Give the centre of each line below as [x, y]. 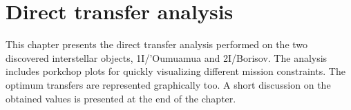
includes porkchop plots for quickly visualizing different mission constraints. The [175, 71]
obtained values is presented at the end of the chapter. [121, 98]
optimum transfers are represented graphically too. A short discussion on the [168, 84]
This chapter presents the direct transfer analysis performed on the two [157, 44]
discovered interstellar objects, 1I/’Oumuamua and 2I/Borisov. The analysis [167, 57]
